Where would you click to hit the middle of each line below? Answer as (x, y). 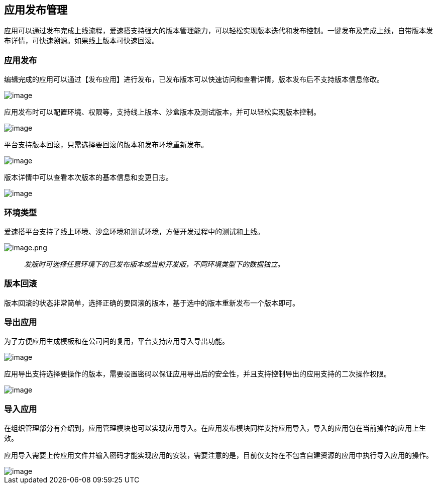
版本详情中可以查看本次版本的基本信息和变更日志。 (88, 177)
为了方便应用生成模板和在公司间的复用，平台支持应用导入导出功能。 (117, 341)
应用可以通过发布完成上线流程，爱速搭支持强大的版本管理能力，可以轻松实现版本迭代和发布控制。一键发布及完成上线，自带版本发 (219, 31)
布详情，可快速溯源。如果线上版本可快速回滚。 (81, 41)
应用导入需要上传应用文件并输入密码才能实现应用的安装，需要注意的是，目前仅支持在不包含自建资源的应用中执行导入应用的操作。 (219, 455)
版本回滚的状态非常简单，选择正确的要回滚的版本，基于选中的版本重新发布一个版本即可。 (152, 303)
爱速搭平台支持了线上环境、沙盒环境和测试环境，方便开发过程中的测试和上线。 (134, 231)
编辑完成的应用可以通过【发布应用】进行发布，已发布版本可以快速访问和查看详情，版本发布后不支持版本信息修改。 (194, 79)
